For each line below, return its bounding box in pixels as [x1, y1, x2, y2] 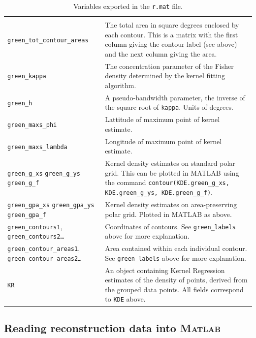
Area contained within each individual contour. [105, 243, 247, 253]
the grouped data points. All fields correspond [105, 284, 244, 294]
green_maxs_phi [7, 122, 57, 129]
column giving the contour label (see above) [105, 39, 237, 49]
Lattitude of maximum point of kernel [105, 114, 220, 124]
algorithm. [105, 80, 136, 90]
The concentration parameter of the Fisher [105, 61, 234, 71]
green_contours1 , [7, 221, 63, 231]
